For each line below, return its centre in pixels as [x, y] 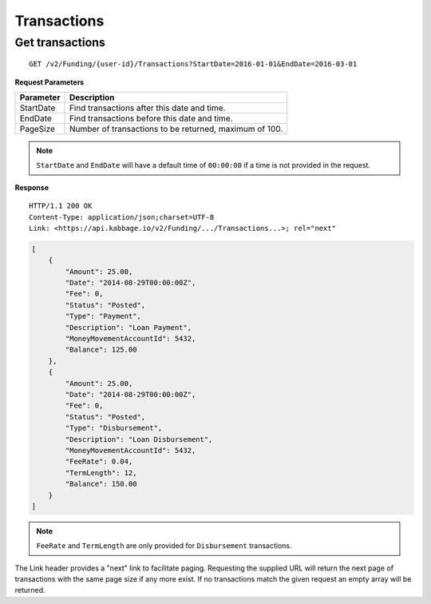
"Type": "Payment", [103, 316]
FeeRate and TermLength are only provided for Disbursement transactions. [164, 546]
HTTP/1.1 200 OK [61, 206]
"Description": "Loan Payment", [128, 327]
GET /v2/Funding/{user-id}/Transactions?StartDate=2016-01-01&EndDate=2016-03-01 [193, 64]
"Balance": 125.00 [101, 350]
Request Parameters [49, 82]
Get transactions [60, 42]
